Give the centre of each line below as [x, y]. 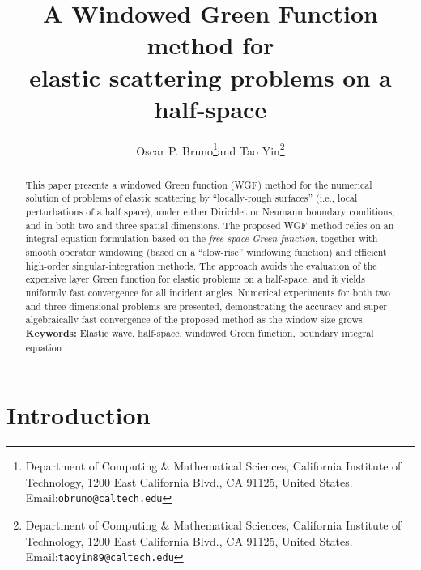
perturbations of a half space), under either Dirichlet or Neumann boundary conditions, [210, 212]
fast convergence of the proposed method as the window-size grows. [223, 319]
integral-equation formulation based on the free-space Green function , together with [202, 238]
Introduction [79, 415]
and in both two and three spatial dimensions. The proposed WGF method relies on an [210, 225]
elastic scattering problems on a [210, 77]
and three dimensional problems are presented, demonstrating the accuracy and [193, 306]
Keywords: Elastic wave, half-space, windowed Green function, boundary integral [200, 333]
